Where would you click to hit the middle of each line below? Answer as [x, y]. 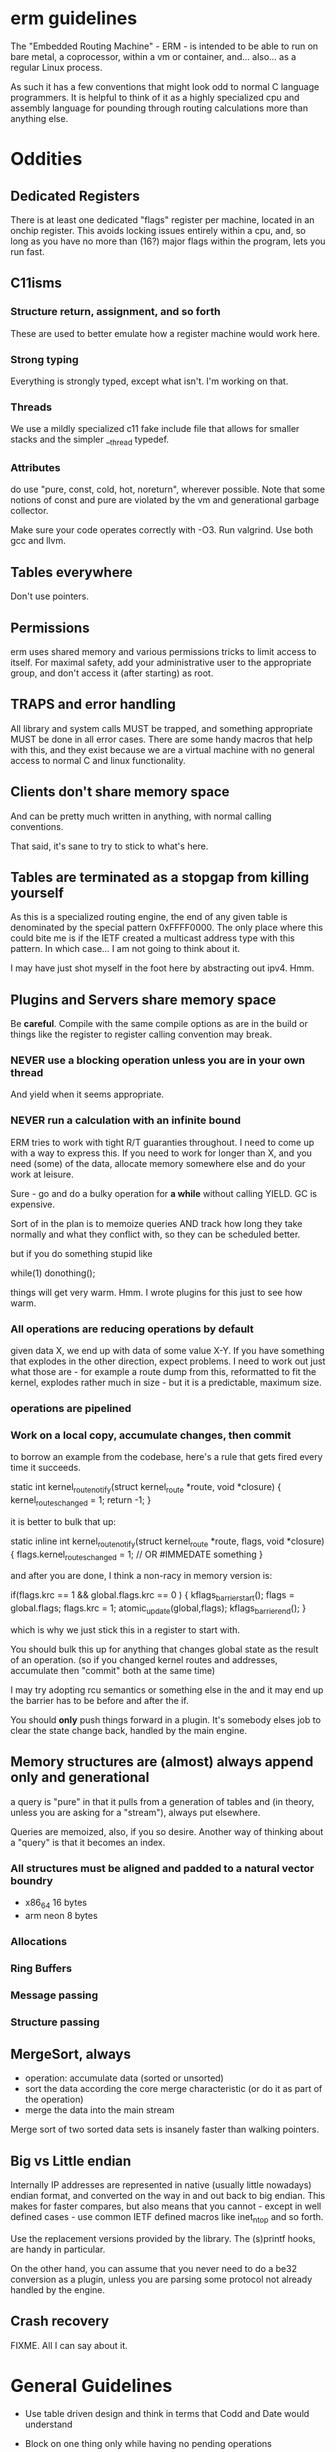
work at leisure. [42, 1174]
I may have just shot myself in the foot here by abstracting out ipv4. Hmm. [162, 968]
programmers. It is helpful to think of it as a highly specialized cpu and [155, 97]
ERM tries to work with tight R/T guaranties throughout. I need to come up [162, 1142]
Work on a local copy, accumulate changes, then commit [151, 1435]
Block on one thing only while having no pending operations [148, 2443]
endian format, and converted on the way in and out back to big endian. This [168, 2196]
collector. [29, 511]
